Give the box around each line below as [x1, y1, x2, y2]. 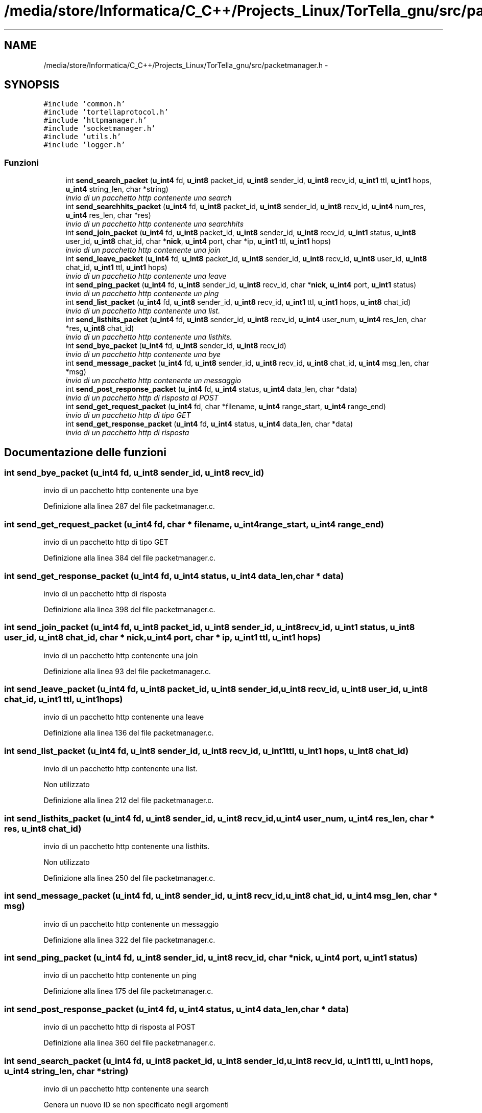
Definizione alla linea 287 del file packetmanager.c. [43, 502, 215, 511]
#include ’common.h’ [43, 100, 126, 108]
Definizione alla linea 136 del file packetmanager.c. [43, 728, 214, 738]
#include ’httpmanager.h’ [43, 116, 147, 125]
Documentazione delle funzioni [4, 446, 166, 459]
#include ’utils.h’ [43, 132, 122, 141]
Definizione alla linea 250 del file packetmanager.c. [43, 873, 215, 882]
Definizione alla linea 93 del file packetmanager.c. [43, 666, 211, 676]
